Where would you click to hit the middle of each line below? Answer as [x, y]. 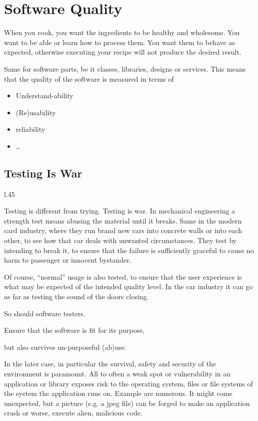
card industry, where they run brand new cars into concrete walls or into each [123, 230]
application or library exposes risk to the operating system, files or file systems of [128, 383]
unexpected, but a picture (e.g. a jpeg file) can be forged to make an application [127, 403]
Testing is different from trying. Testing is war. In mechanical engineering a [120, 211]
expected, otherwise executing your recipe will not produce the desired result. [123, 52]
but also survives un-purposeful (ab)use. [65, 347]
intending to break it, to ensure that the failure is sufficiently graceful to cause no [129, 250]
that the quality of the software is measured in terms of [89, 78]
